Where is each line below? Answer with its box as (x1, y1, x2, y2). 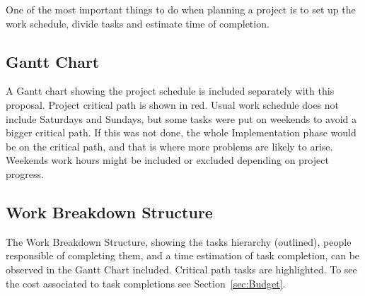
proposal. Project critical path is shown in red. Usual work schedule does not (6, 97, 340, 112)
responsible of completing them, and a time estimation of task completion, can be (6, 248, 360, 263)
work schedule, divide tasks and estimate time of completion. (6, 16, 270, 30)
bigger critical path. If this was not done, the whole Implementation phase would (6, 125, 357, 140)
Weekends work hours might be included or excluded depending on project (6, 153, 329, 167)
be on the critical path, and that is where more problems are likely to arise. (6, 138, 333, 153)
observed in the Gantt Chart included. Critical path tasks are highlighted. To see (6, 261, 357, 276)
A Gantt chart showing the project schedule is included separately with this (6, 83, 335, 98)
